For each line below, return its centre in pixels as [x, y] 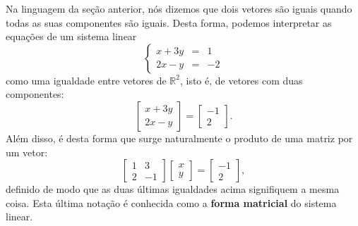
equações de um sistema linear [71, 36]
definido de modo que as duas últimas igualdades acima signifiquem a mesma [173, 189]
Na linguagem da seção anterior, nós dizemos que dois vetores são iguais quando [179, 8]
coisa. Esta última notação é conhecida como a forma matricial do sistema [171, 202]
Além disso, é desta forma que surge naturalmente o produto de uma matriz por [179, 138]
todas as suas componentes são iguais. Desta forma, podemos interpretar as [169, 22]
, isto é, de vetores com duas [241, 80]
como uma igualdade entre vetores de [86, 80]
